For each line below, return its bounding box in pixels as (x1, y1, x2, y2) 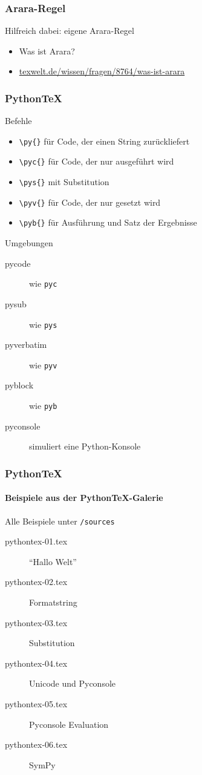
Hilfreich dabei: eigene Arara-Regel (5, 24, 134, 37)
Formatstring (29, 595, 77, 608)
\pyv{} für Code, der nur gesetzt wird (19, 195, 161, 208)
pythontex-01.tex (5, 535, 68, 548)
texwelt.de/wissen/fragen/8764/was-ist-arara (19, 65, 185, 77)
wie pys (29, 318, 57, 330)
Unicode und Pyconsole (29, 677, 116, 690)
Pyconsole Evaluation (29, 718, 109, 730)
